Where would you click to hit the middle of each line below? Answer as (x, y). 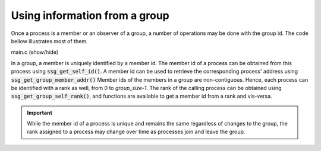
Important (40, 113)
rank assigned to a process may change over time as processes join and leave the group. (136, 132)
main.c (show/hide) (35, 52)
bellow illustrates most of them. (49, 41)
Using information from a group (90, 15)
